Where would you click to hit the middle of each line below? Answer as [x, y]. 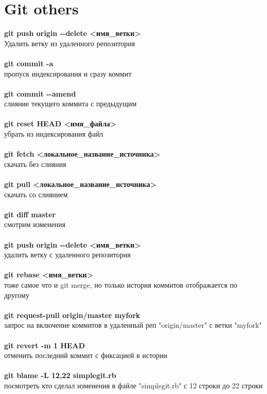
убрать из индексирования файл [54, 134]
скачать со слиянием [36, 194]
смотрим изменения [35, 224]
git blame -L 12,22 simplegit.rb [60, 375]
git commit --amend [40, 93]
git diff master [30, 214]
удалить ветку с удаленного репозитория [67, 255]
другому [17, 295]
